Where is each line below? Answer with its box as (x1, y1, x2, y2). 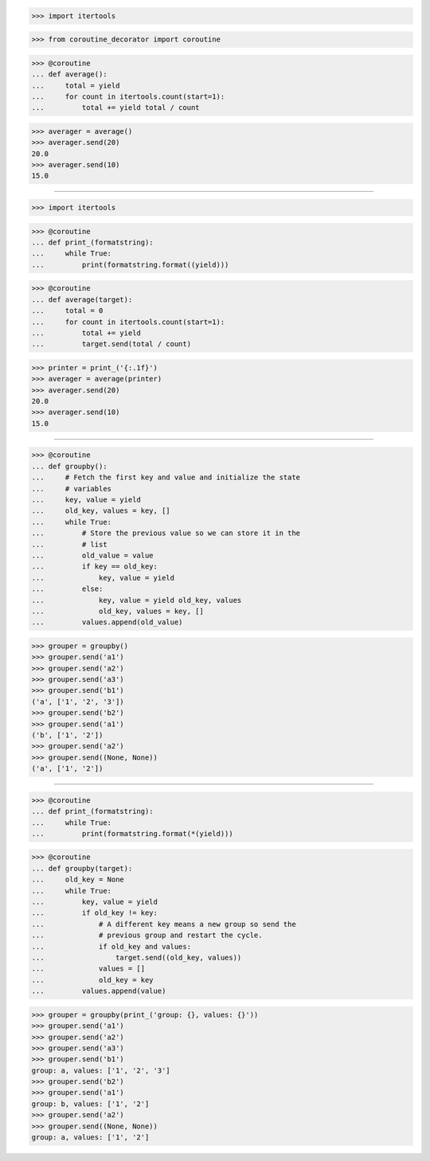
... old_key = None (31, 875, 125, 884)
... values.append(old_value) (31, 618, 183, 627)
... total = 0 (31, 307, 104, 315)
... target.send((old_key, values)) (31, 953, 242, 962)
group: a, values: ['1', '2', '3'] (31, 1065, 170, 1075)
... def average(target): (31, 295, 133, 304)
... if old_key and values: (31, 942, 191, 951)
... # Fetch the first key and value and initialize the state (31, 473, 301, 482)
